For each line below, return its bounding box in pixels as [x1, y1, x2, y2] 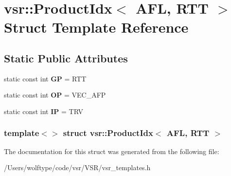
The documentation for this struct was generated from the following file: [4, 146, 219, 156]
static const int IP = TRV [4, 106, 83, 116]
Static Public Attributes [4, 50, 128, 65]
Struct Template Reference [4, 17, 189, 37]
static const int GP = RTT [4, 73, 87, 83]
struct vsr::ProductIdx [63, 127, 153, 139]
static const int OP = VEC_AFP [4, 90, 106, 100]
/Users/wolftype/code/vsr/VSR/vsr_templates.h [4, 162, 151, 173]
